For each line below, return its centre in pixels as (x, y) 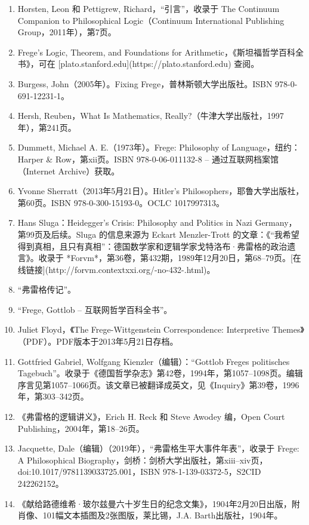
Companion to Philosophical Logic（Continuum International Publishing (151, 20)
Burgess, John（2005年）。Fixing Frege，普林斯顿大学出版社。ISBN (145, 83)
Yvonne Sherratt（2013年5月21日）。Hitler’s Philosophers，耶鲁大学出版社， (161, 191)
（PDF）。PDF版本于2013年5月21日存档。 (98, 341)
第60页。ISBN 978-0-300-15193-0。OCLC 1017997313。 (121, 202)
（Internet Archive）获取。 (69, 171)
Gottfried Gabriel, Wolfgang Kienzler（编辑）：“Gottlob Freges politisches (154, 361)
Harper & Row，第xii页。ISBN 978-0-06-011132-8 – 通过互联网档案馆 (148, 159)
